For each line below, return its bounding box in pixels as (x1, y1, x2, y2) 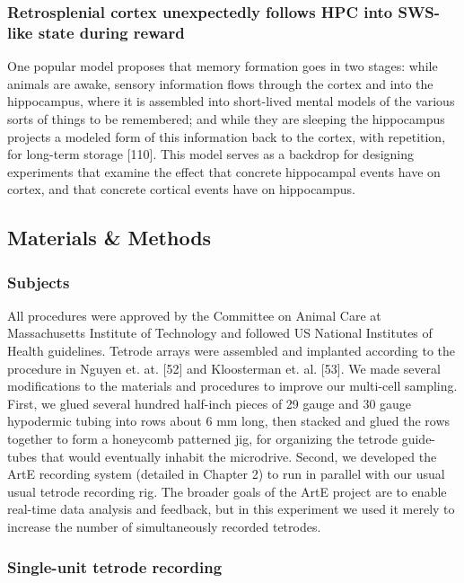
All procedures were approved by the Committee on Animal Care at (7, 305, 381, 324)
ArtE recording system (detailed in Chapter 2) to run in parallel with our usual (7, 464, 445, 483)
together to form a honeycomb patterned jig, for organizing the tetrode (7, 429, 398, 448)
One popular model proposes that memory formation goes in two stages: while (7, 57, 438, 75)
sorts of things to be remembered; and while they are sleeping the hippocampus (7, 109, 445, 128)
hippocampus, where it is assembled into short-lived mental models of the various (7, 92, 455, 110)
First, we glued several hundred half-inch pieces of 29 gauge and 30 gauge (7, 393, 412, 412)
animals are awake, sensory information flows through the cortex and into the (7, 74, 433, 93)
